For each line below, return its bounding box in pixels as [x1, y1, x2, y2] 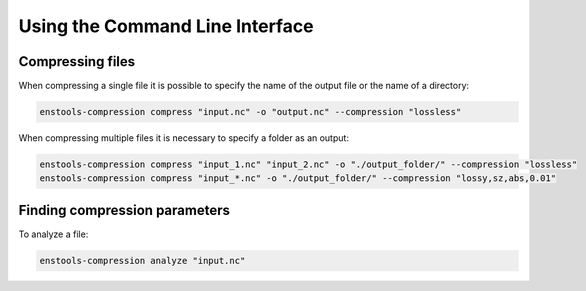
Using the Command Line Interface [18, 15, 314, 37]
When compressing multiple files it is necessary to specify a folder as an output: [18, 132, 350, 144]
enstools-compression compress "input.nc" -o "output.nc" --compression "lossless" [39, 106, 462, 118]
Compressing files [18, 53, 136, 70]
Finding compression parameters [18, 201, 230, 219]
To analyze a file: [18, 228, 89, 240]
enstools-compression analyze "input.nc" [39, 255, 246, 266]
